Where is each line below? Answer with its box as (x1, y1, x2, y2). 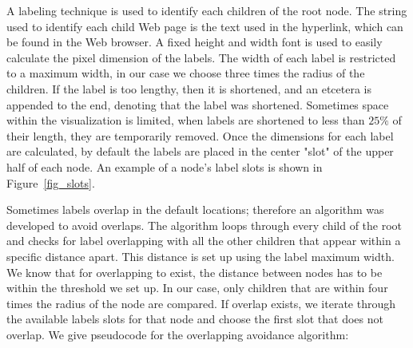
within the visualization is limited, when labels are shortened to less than (6, 112, 365, 129)
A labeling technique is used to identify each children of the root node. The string (6, 2, 407, 18)
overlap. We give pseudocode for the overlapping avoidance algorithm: (6, 326, 349, 342)
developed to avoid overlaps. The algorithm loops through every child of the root (6, 216, 403, 233)
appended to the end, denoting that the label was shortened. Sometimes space (6, 96, 389, 113)
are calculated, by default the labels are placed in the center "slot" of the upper (6, 143, 394, 160)
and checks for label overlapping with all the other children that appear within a (6, 232, 401, 249)
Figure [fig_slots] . (6, 174, 95, 191)
